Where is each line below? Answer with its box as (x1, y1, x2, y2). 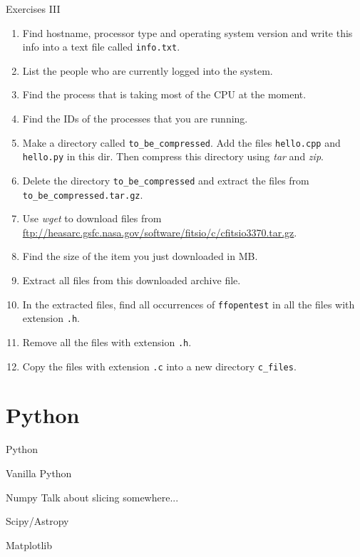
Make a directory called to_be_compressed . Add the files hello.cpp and (22, 135, 341, 150)
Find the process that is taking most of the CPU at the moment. (22, 87, 307, 102)
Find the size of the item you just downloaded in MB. (22, 249, 258, 264)
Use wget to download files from (22, 211, 162, 226)
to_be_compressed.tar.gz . (22, 187, 143, 202)
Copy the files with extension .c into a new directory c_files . (22, 358, 297, 373)
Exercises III (6, 1, 61, 16)
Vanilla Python (6, 465, 72, 480)
